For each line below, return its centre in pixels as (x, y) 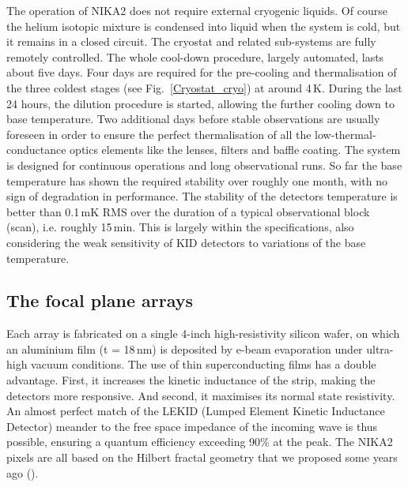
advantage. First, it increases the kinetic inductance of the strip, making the (191, 380)
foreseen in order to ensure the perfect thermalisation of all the (159, 134)
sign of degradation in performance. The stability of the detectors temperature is (202, 196)
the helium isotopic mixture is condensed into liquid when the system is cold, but (204, 26)
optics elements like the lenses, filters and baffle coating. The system (235, 150)
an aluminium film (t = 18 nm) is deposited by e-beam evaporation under (185, 348)
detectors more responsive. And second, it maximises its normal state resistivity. (201, 395)
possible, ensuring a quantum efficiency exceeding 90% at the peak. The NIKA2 (200, 442)
